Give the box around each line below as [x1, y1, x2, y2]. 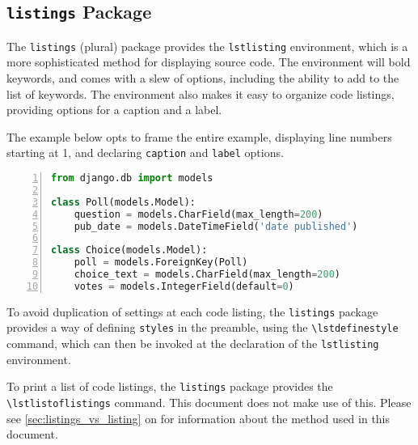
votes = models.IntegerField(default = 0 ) [74, 280, 294, 292]
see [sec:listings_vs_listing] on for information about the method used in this [6, 409, 391, 426]
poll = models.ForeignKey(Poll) [74, 256, 248, 269]
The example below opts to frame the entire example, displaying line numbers [6, 128, 392, 145]
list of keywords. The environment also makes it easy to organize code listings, [6, 85, 395, 102]
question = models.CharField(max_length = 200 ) [74, 208, 323, 220]
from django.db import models [51, 172, 213, 184]
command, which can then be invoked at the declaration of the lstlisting [6, 335, 379, 352]
